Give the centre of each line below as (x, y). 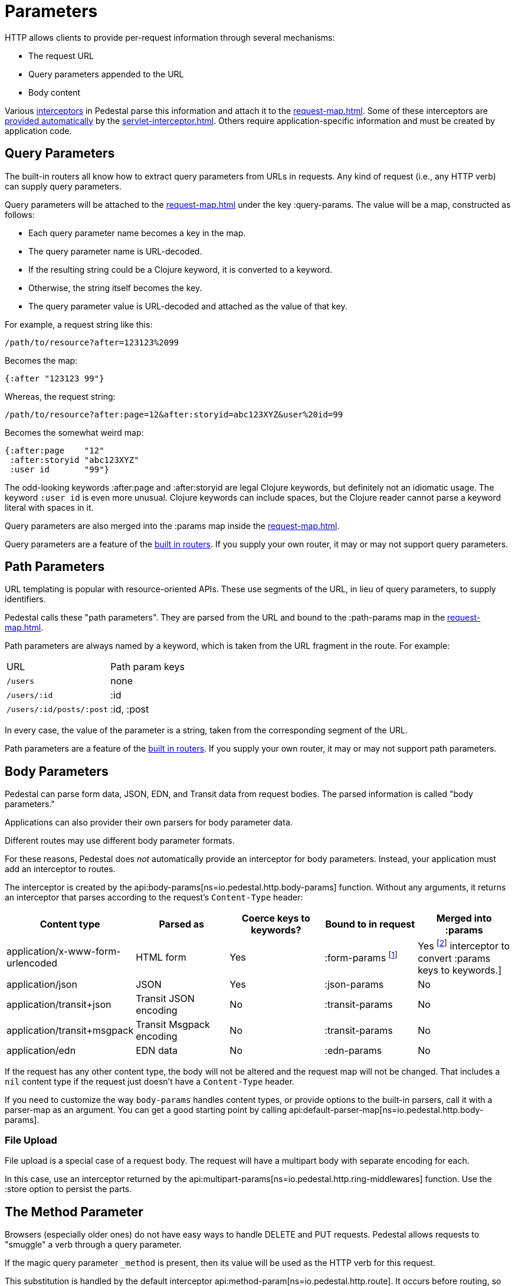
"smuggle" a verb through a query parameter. (93, 1245)
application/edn (41, 1050)
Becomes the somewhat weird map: (74, 432)
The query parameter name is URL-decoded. (115, 251)
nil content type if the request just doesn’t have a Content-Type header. (150, 1081)
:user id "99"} (60, 469)
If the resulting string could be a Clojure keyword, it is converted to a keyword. (181, 269)
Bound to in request (370, 924)
